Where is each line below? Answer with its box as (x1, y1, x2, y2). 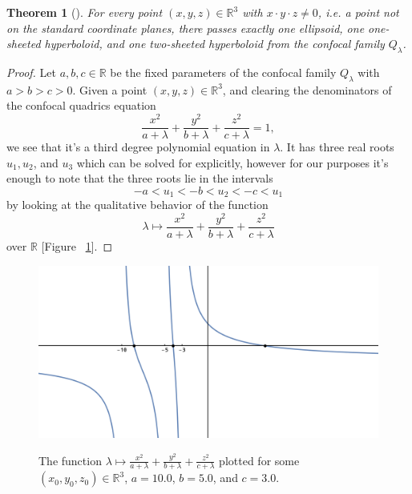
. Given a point (72, 81, 147, 98)
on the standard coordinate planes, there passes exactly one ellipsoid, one (6, 19, 365, 36)
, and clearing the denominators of (222, 81, 392, 98)
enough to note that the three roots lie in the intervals (6, 170, 273, 187)
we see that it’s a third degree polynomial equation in (6, 139, 270, 155)
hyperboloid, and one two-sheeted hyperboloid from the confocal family (44, 35, 385, 52)
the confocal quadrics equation (6, 97, 156, 114)
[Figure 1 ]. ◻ (41, 238, 113, 255)
